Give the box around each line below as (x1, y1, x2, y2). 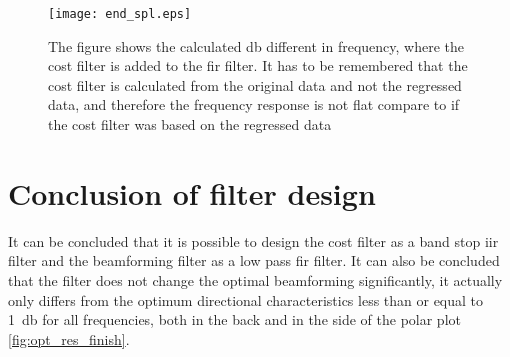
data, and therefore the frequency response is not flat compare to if (48, 94, 460, 115)
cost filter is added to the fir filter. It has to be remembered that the (48, 55, 468, 76)
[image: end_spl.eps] (48, 7, 192, 21)
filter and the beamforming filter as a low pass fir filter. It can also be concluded (8, 250, 500, 271)
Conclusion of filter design (8, 172, 376, 213)
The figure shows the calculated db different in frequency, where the (48, 35, 465, 56)
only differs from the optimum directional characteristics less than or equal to (8, 289, 484, 310)
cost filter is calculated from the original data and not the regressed (48, 74, 462, 95)
